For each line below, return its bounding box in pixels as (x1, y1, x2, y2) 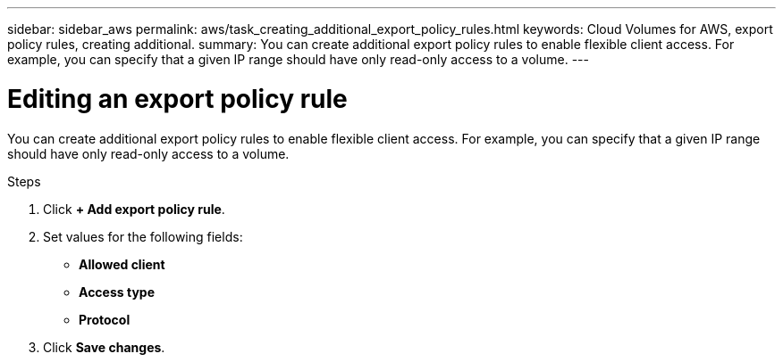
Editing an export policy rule (7, 83, 348, 114)
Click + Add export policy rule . (43, 201, 225, 217)
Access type (79, 284, 155, 300)
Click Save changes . (43, 339, 165, 355)
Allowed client (79, 256, 165, 272)
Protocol (79, 311, 130, 327)
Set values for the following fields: (43, 228, 243, 244)
